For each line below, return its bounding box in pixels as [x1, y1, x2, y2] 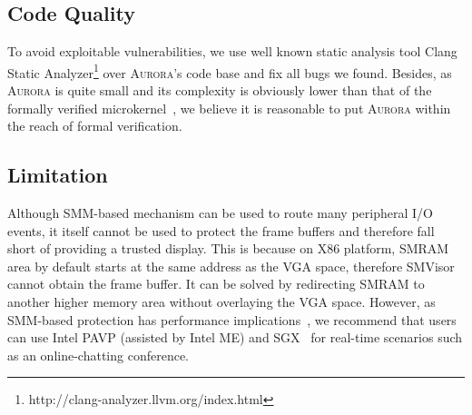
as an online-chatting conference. [7, 345, 190, 364]
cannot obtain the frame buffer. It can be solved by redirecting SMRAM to [7, 274, 425, 293]
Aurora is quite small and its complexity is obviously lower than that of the [7, 81, 432, 100]
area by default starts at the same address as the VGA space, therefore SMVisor [7, 256, 455, 275]
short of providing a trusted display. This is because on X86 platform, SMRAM [7, 239, 449, 258]
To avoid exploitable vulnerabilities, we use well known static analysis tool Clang [7, 42, 457, 61]
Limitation [7, 161, 108, 189]
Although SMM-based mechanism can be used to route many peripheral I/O [7, 203, 433, 222]
